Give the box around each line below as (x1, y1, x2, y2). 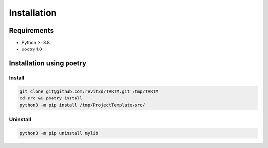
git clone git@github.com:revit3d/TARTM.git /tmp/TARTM (19, 89, 159, 94)
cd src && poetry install (19, 96, 83, 101)
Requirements (9, 26, 54, 35)
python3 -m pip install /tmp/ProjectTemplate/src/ (19, 102, 146, 108)
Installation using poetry (9, 59, 87, 68)
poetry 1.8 (21, 46, 42, 52)
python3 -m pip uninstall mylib (19, 130, 99, 136)
